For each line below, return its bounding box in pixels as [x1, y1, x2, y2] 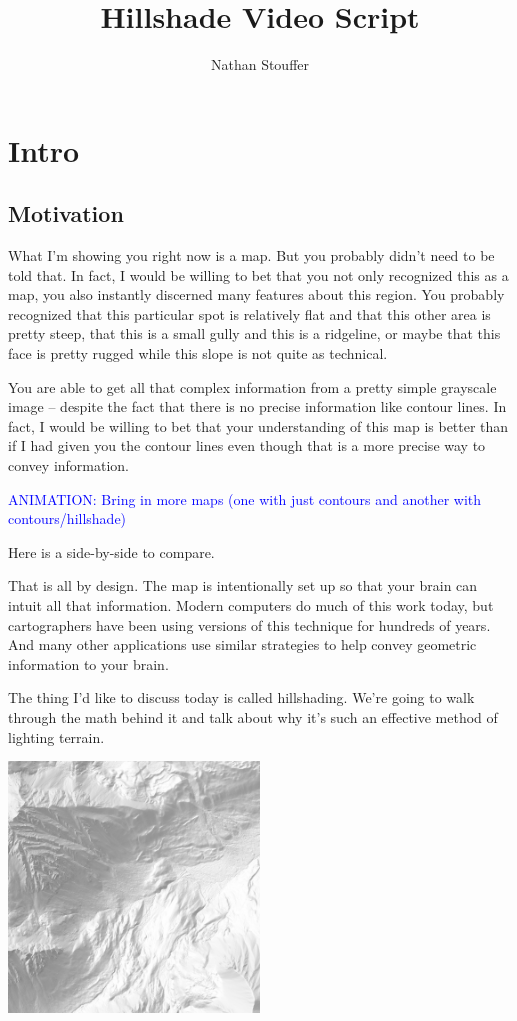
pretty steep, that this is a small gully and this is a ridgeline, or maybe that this [8, 323, 501, 344]
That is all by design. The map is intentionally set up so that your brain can [8, 575, 478, 596]
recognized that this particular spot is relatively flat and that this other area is [8, 303, 491, 324]
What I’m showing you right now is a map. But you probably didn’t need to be [8, 245, 495, 266]
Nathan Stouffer [210, 54, 310, 75]
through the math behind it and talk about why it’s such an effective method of [8, 706, 498, 727]
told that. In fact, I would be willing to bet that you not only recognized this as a [8, 264, 509, 285]
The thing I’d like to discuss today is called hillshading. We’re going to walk [8, 687, 475, 708]
